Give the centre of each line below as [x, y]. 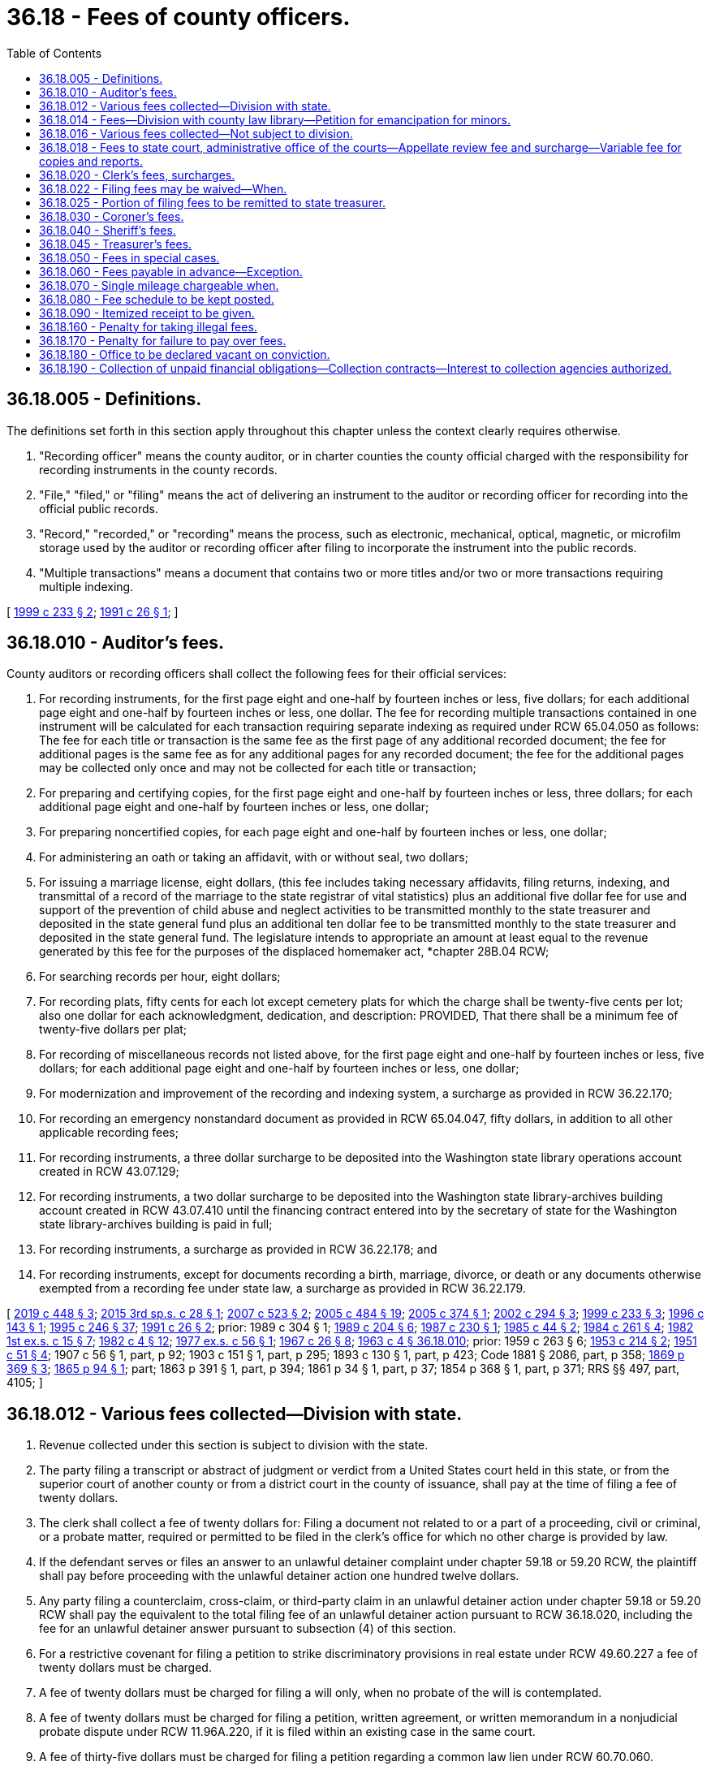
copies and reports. [91, 161]
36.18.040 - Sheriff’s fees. [108, 230]
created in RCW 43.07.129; [109, 1172]
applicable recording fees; [109, 1133]
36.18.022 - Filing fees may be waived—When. [163, 188]
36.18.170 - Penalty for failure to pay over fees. [163, 340]
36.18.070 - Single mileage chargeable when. [159, 285]
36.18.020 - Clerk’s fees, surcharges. [137, 175]
